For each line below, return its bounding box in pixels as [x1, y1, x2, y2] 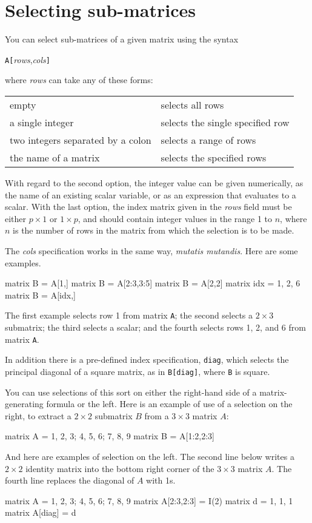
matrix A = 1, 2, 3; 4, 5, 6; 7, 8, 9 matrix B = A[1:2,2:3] [5, 430, 214, 442]
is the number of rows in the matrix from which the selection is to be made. [13, 224, 294, 237]
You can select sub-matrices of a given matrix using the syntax [5, 33, 239, 46]
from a [144, 409, 169, 422]
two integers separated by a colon [10, 132, 151, 147]
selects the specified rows [161, 150, 267, 164]
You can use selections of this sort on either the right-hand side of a [5, 385, 257, 398]
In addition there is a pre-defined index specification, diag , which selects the [5, 353, 289, 366]
